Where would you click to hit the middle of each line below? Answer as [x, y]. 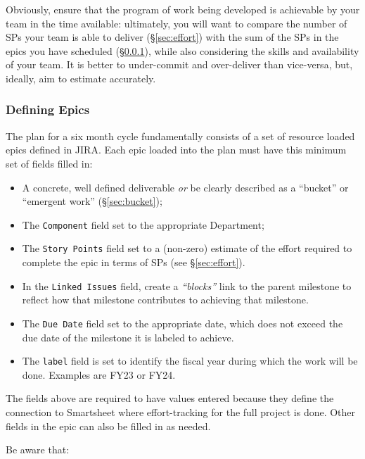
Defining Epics [48, 109]
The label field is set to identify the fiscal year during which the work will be [190, 361]
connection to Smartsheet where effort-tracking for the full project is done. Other [181, 412]
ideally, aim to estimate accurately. [81, 78]
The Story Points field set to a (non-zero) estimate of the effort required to [187, 248]
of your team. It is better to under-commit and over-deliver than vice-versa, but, [179, 64]
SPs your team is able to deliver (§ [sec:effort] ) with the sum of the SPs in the [172, 37]
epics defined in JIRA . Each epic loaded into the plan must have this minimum [176, 150]
